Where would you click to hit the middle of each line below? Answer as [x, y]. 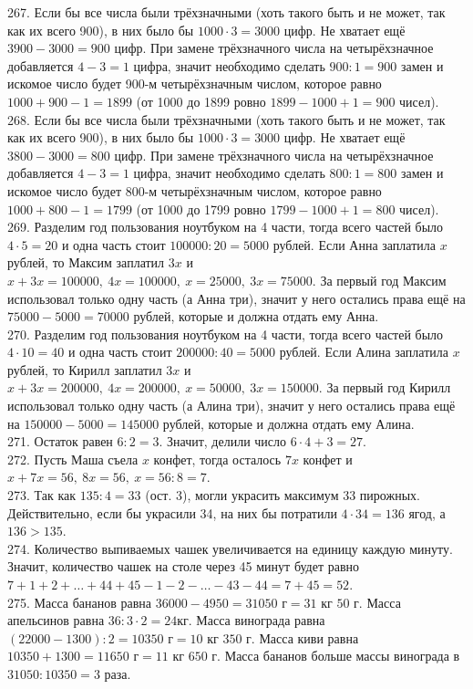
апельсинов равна [56, 620]
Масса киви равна [309, 637]
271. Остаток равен [60, 441]
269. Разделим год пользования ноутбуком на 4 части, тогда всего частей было [226, 227]
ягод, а [427, 512]
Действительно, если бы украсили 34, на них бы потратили [172, 512]
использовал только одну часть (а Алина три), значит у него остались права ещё [231, 406]
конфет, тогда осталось [217, 459]
